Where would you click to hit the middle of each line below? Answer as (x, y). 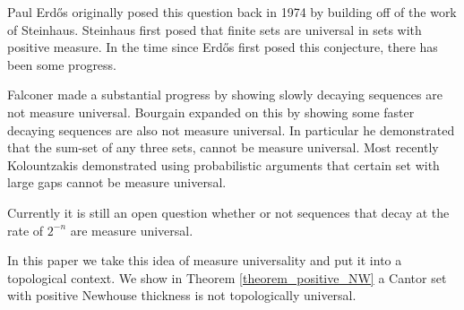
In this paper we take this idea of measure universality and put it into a (205, 260)
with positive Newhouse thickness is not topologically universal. (182, 295)
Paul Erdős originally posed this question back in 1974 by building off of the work (232, 12)
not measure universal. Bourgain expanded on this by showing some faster (211, 112)
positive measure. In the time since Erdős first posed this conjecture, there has (223, 47)
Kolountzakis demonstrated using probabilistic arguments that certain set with (223, 164)
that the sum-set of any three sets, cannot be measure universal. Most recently (223, 147)
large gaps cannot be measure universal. (117, 182)
